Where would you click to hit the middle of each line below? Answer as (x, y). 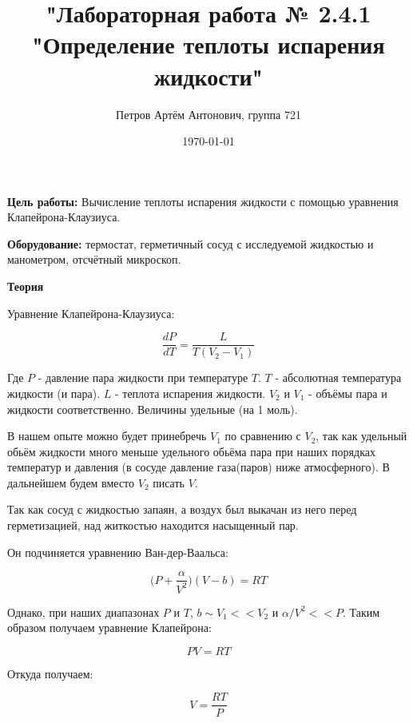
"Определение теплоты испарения (208, 44)
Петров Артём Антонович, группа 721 (208, 114)
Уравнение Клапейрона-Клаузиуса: (91, 313)
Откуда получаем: (50, 673)
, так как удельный (361, 436)
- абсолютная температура (338, 377)
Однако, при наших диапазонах (83, 612)
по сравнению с (263, 436)
